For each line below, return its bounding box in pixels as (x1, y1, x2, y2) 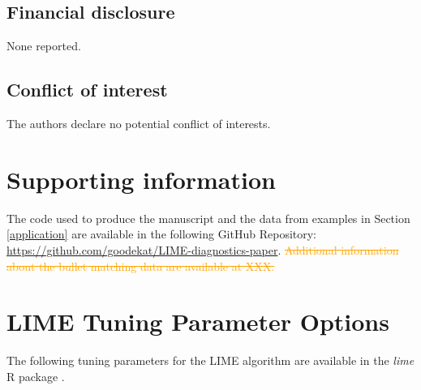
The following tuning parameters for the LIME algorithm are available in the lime (6, 352, 415, 369)
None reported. (6, 37, 81, 54)
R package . (6, 367, 65, 384)
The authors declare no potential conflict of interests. (6, 115, 271, 131)
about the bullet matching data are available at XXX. (6, 257, 275, 274)
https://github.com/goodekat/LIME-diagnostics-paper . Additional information (6, 241, 399, 258)
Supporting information (6, 162, 276, 195)
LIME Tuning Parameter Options (6, 305, 389, 338)
